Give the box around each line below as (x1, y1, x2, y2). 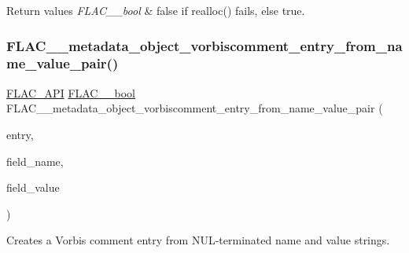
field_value (6, 179, 60, 196)
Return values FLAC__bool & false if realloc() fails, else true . (6, 2, 305, 18)
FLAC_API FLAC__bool (6, 84, 135, 101)
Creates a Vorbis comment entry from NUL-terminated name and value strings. (6, 232, 390, 248)
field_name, (6, 152, 64, 169)
